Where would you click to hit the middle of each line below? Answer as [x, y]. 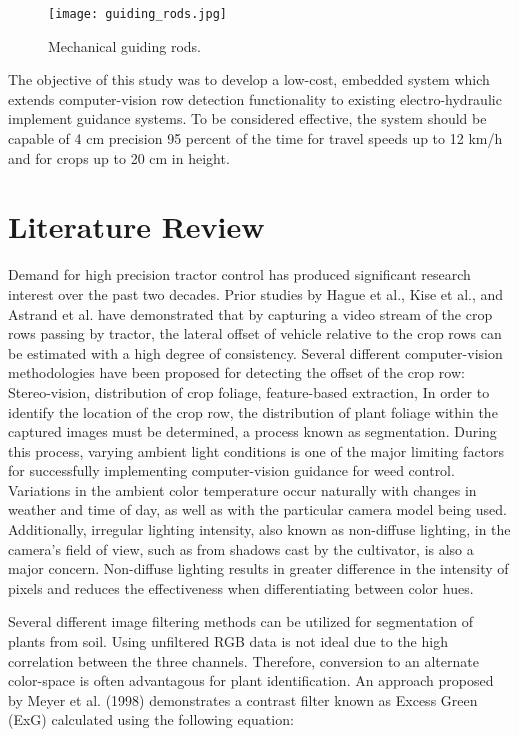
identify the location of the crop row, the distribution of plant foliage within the [253, 411]
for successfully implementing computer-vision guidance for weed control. [231, 470]
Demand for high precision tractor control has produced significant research [239, 274]
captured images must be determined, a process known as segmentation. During [252, 431]
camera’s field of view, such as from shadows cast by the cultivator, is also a [241, 548]
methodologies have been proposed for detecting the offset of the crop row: [236, 372]
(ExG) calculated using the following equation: [151, 719]
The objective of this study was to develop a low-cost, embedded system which [249, 79]
